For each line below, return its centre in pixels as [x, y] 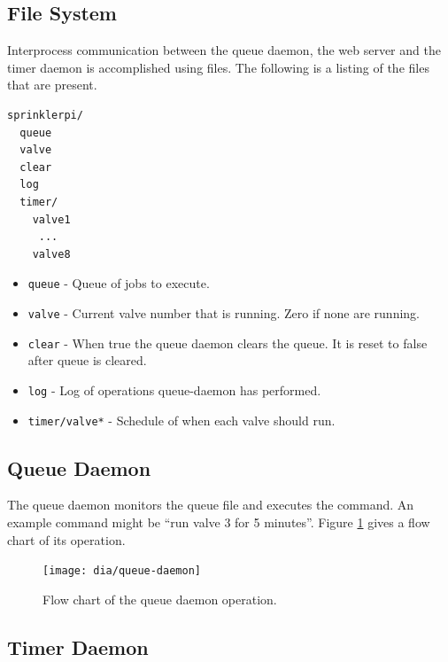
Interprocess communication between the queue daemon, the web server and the [224, 50]
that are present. [52, 85]
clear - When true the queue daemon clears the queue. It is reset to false [228, 343]
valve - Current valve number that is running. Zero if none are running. [224, 312]
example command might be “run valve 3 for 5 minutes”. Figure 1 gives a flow [219, 522]
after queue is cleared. [87, 360]
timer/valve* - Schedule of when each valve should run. [182, 420]
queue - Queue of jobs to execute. [119, 283]
